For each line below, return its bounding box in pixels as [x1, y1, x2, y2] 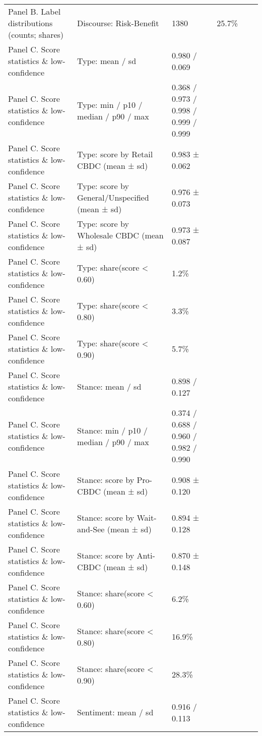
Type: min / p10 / [77, 98, 143, 110]
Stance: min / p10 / [77, 424, 148, 436]
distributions [8, 17, 53, 29]
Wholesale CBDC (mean [77, 229, 164, 241]
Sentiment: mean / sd [77, 706, 154, 718]
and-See [77, 523, 105, 535]
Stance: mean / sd [77, 381, 142, 392]
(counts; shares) [8, 29, 64, 40]
